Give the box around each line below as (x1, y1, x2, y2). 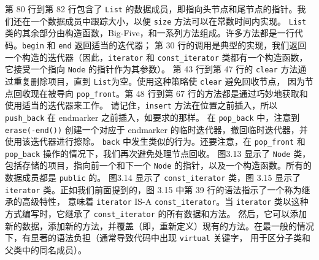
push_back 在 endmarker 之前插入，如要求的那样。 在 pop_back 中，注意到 (5, 110, 300, 123)
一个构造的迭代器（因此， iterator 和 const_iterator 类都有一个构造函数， (5, 50, 308, 63)
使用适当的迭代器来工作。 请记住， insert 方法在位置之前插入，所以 (5, 99, 278, 112)
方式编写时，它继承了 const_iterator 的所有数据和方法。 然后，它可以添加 (5, 207, 307, 220)
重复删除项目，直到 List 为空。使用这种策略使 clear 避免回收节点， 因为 (13, 74, 306, 87)
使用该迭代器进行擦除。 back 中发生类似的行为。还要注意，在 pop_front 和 (5, 135, 306, 148)
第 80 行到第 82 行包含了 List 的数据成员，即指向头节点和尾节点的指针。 (5, 2, 298, 15)
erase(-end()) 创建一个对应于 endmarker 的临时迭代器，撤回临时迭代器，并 (5, 123, 308, 136)
